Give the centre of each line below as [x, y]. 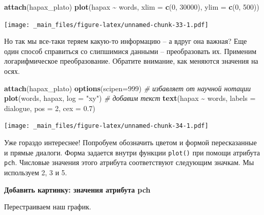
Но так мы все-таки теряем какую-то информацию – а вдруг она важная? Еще [126, 41]
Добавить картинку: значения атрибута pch [77, 189]
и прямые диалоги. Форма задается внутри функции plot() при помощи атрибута [132, 152]
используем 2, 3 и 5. [36, 172]
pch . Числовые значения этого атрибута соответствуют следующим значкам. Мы [129, 162]
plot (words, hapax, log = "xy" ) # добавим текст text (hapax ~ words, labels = [130, 98]
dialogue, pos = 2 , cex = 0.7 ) [50, 108]
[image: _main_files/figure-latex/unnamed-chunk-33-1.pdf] [106, 25]
